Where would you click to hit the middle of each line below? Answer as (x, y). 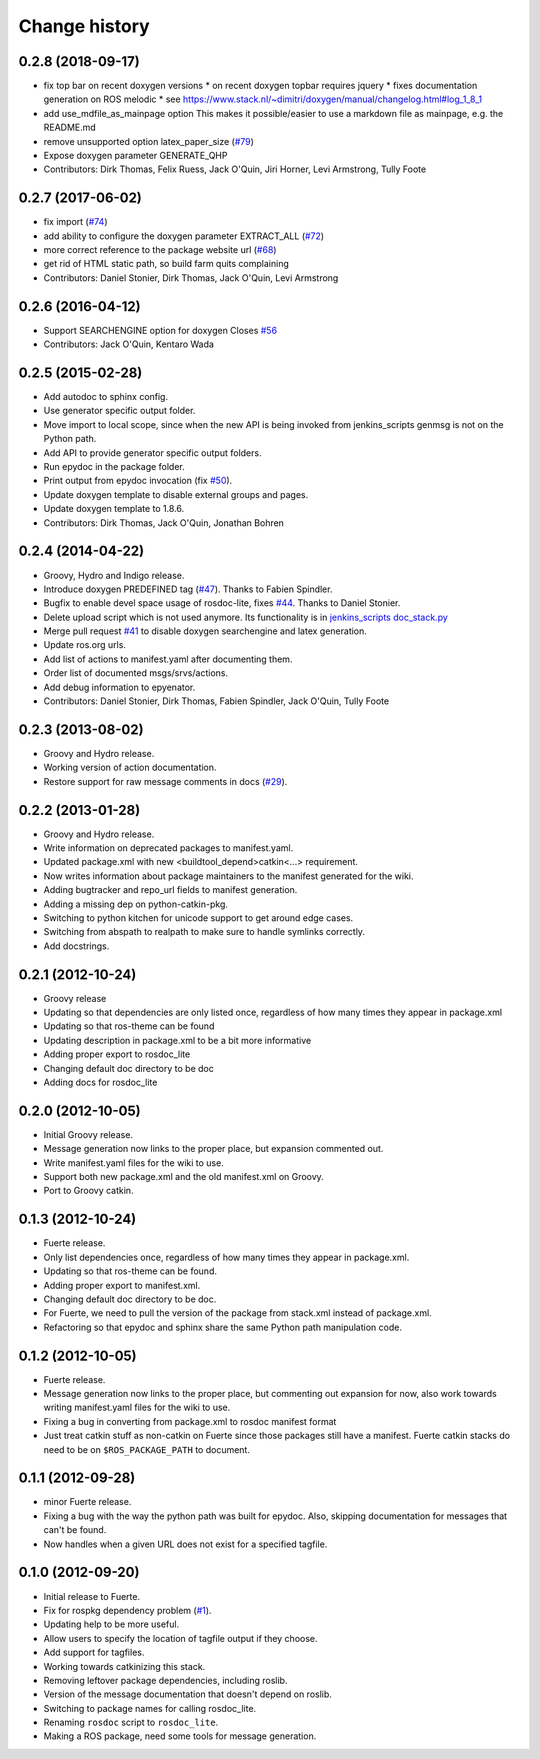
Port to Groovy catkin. (88, 1191)
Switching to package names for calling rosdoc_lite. (150, 1708)
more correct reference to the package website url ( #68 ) (160, 250)
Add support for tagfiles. (94, 1652)
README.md (70, 127)
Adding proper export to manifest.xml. (122, 1285)
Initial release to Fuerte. (91, 1596)
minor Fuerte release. (87, 1502)
